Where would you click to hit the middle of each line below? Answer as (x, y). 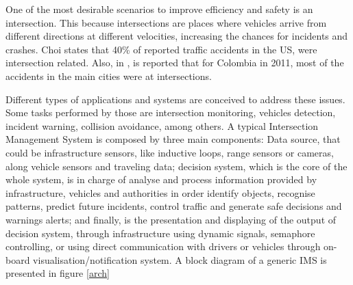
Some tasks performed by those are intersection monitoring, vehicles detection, (171, 112)
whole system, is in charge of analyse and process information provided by (161, 179)
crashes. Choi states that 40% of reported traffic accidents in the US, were (161, 49)
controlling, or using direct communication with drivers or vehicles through (163, 246)
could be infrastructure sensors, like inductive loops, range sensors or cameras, (170, 152)
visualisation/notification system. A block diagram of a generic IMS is (180, 259)
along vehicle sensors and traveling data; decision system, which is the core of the (176, 166)
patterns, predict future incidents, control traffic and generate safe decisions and (174, 206)
